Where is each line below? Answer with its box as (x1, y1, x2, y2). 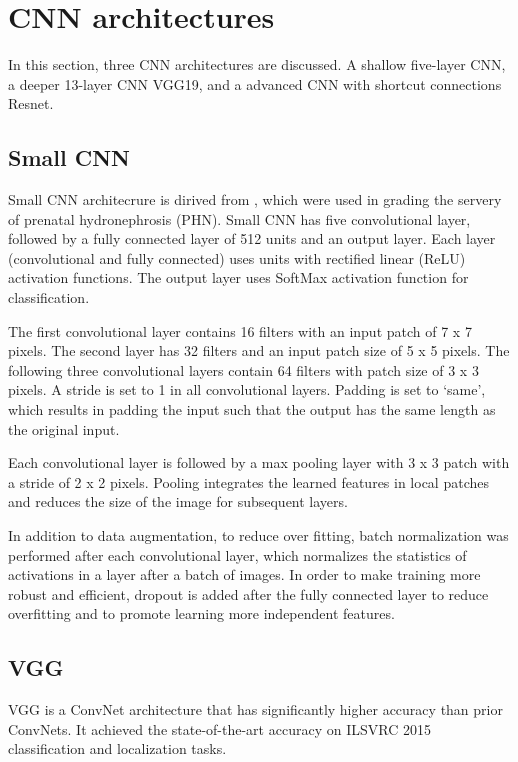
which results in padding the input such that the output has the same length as (8, 399, 496, 420)
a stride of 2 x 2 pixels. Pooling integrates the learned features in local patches (8, 471, 489, 492)
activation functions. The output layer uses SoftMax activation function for (8, 267, 469, 288)
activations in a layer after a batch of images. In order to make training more (8, 564, 481, 585)
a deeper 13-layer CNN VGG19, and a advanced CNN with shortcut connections (8, 73, 502, 94)
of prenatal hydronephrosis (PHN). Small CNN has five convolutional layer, (8, 208, 471, 229)
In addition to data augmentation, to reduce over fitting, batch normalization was (8, 525, 509, 546)
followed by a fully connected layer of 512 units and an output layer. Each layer (8, 228, 496, 249)
